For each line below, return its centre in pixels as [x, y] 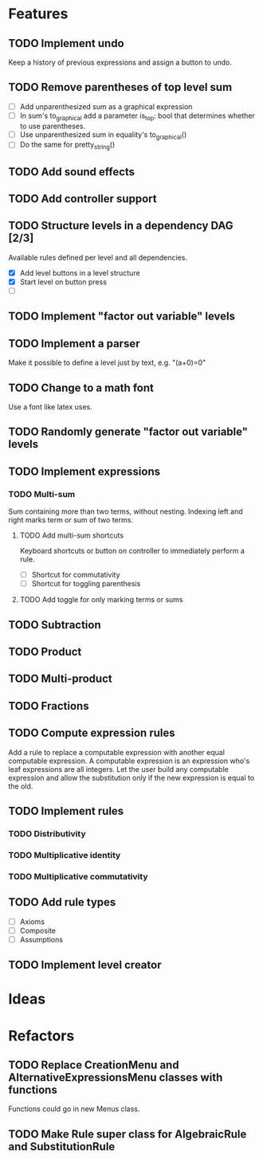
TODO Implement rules [66, 811]
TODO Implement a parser [74, 343]
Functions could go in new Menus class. [74, 1109]
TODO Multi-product [61, 679]
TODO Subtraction [55, 625]
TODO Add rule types [62, 902]
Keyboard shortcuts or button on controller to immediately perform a [132, 551]
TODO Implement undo [67, 43]
